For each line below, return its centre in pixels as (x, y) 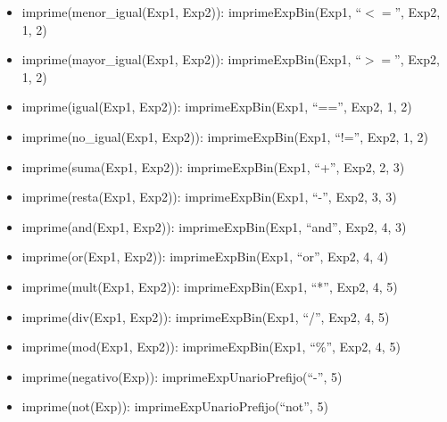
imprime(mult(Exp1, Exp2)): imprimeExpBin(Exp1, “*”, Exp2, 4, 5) (210, 286)
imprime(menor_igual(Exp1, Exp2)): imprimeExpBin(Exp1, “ (192, 12)
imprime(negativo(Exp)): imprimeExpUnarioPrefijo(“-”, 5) (182, 376)
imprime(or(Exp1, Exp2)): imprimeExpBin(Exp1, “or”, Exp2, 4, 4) (205, 257)
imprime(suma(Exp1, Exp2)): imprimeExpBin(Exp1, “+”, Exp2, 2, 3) (213, 166)
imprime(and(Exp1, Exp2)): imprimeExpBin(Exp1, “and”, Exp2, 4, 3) (214, 226)
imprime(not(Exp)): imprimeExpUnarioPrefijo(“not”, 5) (175, 406)
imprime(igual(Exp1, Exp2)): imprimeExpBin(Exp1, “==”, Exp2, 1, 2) (217, 107)
